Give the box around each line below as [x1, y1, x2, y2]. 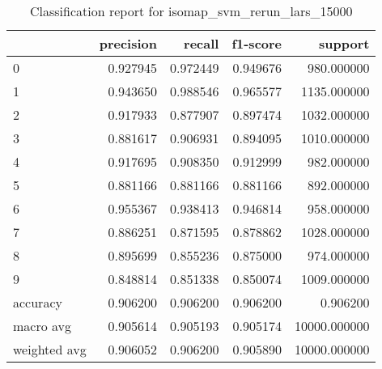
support [319, 34, 370, 53]
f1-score [231, 34, 282, 53]
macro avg [13, 316, 72, 335]
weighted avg [13, 340, 87, 358]
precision [99, 34, 157, 53]
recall [184, 34, 219, 53]
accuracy [13, 293, 62, 312]
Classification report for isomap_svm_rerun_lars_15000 [29, 2, 353, 20]
